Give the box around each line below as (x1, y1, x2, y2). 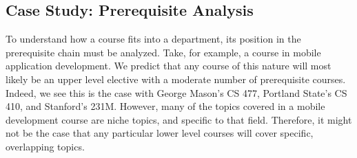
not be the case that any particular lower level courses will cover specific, (6, 126, 314, 140)
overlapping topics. (6, 139, 85, 153)
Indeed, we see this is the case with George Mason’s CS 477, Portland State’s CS (6, 85, 347, 100)
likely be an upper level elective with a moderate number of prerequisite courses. (6, 71, 346, 86)
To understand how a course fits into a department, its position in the (6, 32, 301, 46)
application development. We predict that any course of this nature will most (6, 58, 331, 73)
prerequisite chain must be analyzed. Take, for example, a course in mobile (6, 45, 321, 59)
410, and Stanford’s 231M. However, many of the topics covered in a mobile (6, 99, 325, 113)
